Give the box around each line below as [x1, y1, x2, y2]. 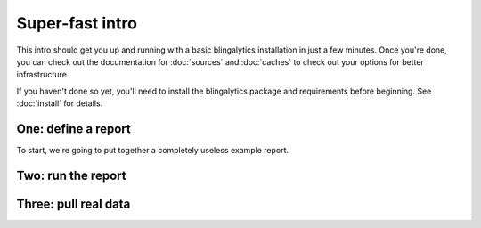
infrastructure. [16, 69, 69, 80]
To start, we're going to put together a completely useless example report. [16, 145, 289, 156]
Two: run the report [16, 167, 126, 183]
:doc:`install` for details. [16, 98, 103, 109]
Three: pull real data [16, 196, 131, 211]
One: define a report [16, 121, 131, 136]
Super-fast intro [16, 13, 138, 33]
